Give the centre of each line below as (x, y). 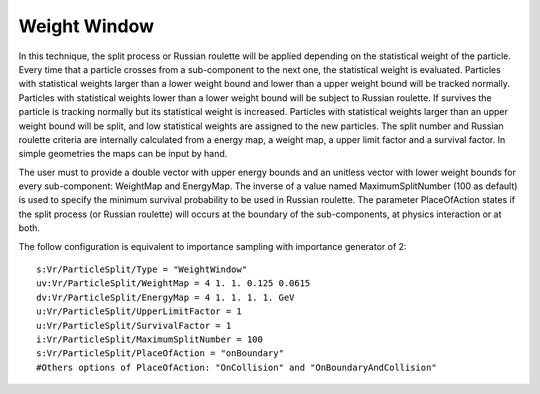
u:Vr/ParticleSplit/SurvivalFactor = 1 (134, 325)
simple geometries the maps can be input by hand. (123, 154)
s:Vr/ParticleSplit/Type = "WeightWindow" (142, 269)
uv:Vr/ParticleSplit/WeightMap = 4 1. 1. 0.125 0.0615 (173, 283)
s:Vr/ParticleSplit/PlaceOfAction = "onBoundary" (160, 353)
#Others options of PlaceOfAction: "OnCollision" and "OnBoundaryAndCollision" (236, 367)
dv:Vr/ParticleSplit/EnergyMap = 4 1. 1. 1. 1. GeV (165, 297)
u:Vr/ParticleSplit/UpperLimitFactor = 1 (139, 311)
